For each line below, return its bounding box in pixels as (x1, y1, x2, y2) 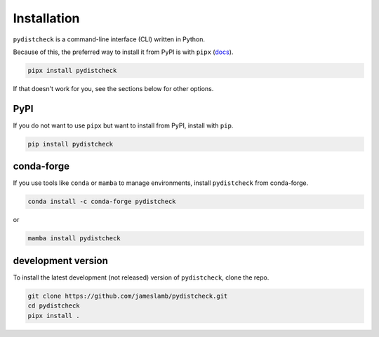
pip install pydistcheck (27, 140, 114, 148)
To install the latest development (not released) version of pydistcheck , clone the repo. (13, 273, 270, 282)
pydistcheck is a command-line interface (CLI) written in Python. (13, 35, 205, 43)
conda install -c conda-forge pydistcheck (27, 198, 176, 206)
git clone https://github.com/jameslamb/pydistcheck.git (27, 291, 228, 300)
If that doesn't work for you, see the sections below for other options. (13, 84, 214, 92)
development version (13, 254, 108, 266)
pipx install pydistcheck (27, 67, 117, 74)
